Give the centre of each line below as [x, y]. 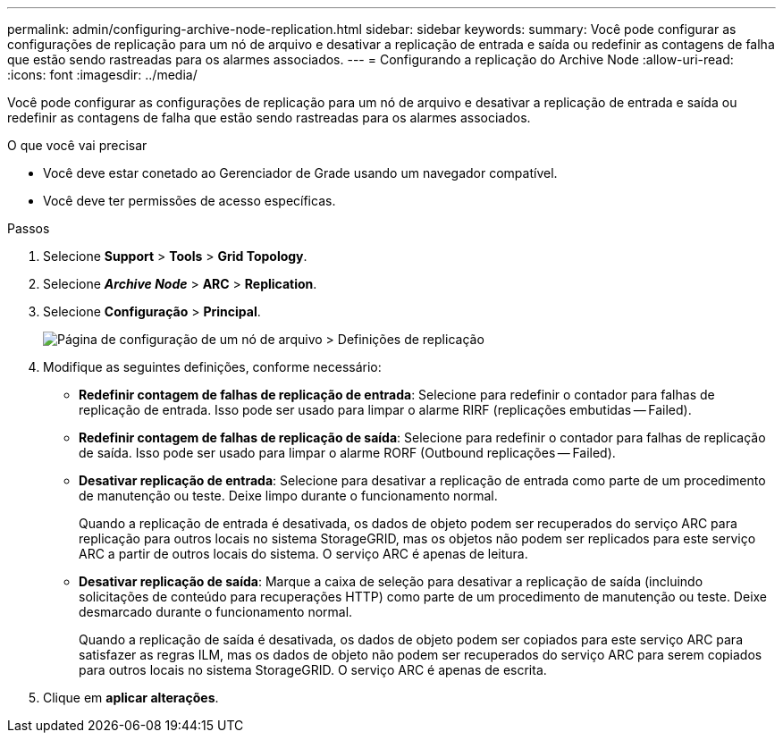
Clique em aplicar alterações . [131, 698]
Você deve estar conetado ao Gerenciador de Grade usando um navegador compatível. [300, 173]
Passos [29, 228]
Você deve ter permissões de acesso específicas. [189, 201]
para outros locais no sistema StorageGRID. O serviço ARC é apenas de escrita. [313, 670]
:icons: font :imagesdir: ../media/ [102, 75]
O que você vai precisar [77, 145]
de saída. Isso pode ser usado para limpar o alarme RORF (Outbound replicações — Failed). [347, 453]
